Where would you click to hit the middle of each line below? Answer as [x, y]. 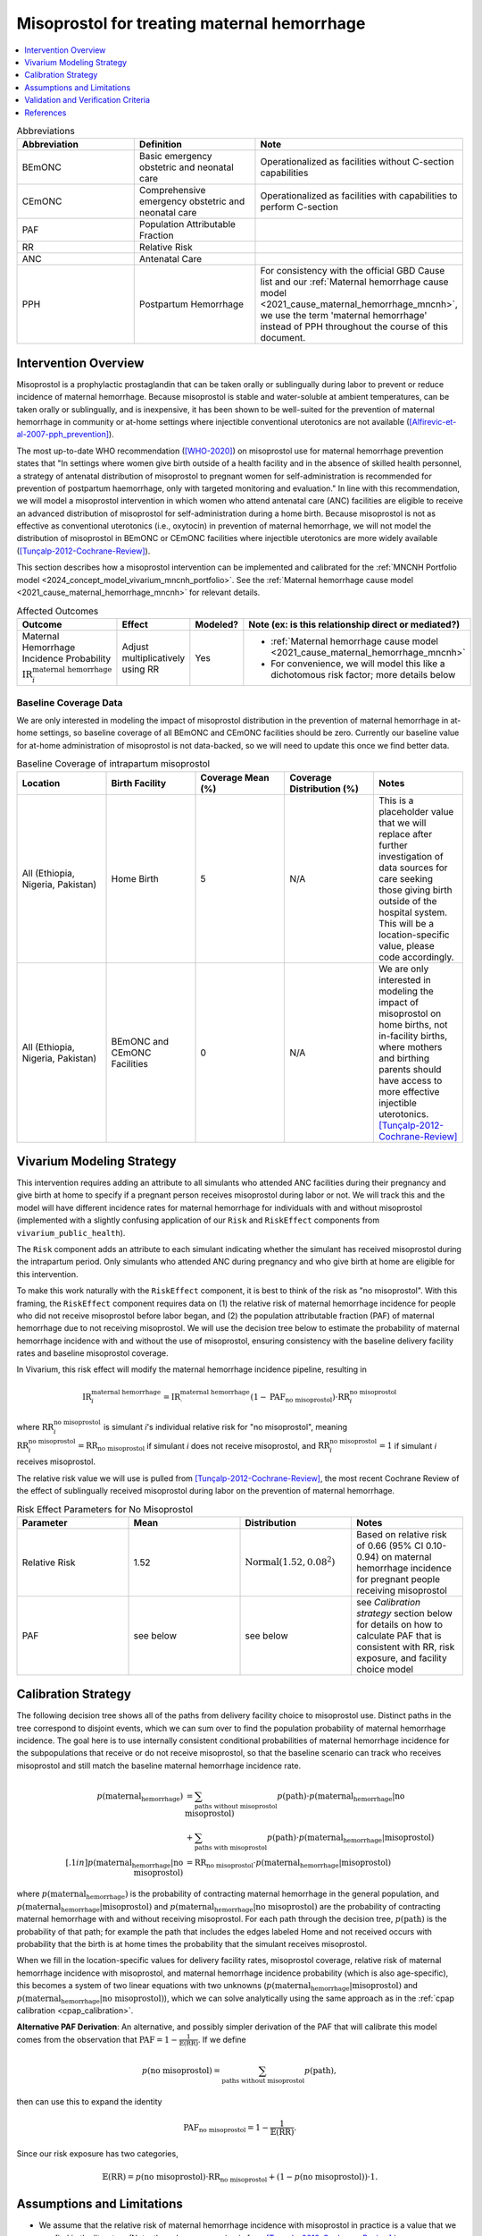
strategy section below [404, 1613]
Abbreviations [46, 131]
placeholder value [416, 811]
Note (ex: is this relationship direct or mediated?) [354, 624]
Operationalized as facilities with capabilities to [359, 196]
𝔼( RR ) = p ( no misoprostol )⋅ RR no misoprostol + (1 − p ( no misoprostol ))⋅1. [240, 2178]
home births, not [413, 1024]
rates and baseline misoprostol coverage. [92, 1353]
